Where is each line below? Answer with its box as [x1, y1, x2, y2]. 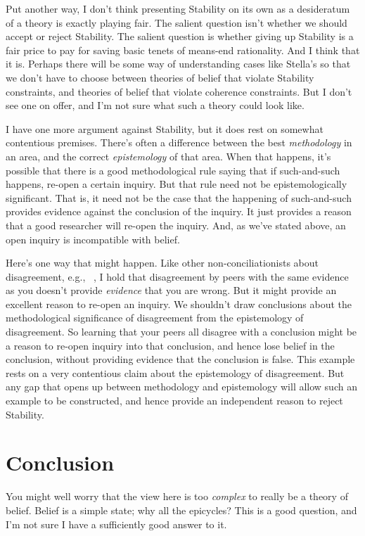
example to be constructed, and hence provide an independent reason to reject [6, 393, 343, 408]
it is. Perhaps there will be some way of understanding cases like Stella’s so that [6, 56, 351, 71]
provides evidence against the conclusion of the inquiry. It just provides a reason [6, 204, 352, 219]
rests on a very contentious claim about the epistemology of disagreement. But [6, 365, 345, 380]
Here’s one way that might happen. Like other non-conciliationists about [6, 255, 319, 270]
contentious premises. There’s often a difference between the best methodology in [6, 135, 352, 150]
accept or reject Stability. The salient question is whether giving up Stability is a [6, 29, 354, 44]
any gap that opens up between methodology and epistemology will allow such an [6, 379, 357, 394]
